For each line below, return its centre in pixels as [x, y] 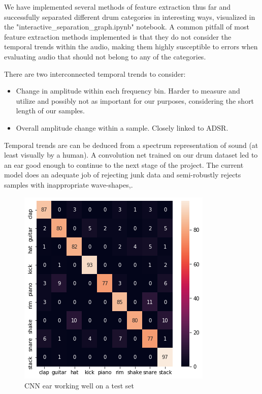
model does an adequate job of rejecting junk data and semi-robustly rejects [123, 175]
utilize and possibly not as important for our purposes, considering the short [135, 100]
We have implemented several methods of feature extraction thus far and [118, 7]
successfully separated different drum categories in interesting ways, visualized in [130, 17]
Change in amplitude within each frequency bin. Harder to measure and [128, 91]
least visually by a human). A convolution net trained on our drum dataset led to [131, 155]
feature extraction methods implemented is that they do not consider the [118, 36]
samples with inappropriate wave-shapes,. [69, 184]
